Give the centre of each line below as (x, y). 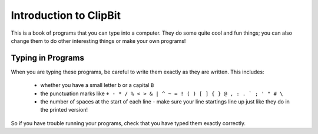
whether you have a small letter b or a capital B (97, 85)
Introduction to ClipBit (66, 15)
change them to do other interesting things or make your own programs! (98, 41)
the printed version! (64, 110)
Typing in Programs (48, 58)
